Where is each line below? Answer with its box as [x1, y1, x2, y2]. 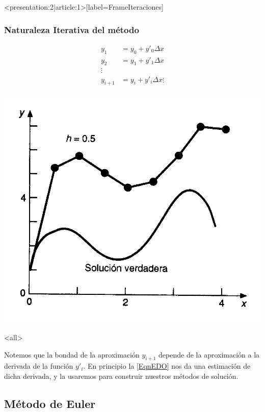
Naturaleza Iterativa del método [4, 23, 139, 36]
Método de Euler [4, 395, 96, 411]
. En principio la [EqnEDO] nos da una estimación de [83, 361, 251, 371]
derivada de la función [4, 361, 73, 371]
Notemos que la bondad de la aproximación [4, 349, 140, 360]
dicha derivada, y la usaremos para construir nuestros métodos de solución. [4, 370, 238, 381]
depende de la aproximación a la [158, 349, 260, 360]
